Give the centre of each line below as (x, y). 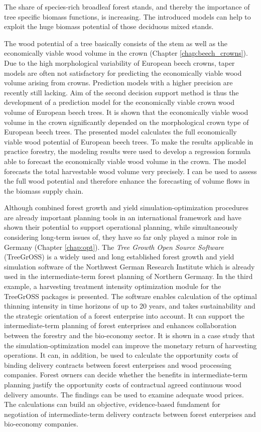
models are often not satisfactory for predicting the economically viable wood (123, 73)
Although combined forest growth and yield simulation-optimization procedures (126, 207)
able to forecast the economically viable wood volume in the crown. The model (125, 161)
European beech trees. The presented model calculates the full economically (120, 132)
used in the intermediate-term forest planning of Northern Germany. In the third (128, 276)
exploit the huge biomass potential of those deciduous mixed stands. (109, 26)
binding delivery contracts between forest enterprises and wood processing (118, 365)
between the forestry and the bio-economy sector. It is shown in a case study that (129, 335)
